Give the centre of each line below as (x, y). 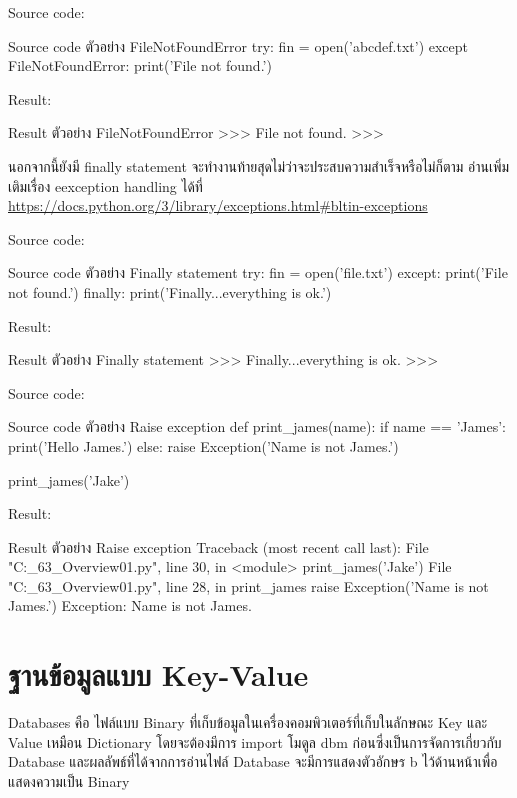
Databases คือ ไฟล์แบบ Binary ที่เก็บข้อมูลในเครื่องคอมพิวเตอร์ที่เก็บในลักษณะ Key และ (248, 722)
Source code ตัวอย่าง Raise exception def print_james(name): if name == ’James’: (257, 426)
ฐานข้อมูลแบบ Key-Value (158, 674)
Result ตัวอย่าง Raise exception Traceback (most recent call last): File (218, 546)
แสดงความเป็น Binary (69, 780)
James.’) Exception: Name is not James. (130, 605)
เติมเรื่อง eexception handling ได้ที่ (105, 185)
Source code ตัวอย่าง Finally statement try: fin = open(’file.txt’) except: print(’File (258, 272)
